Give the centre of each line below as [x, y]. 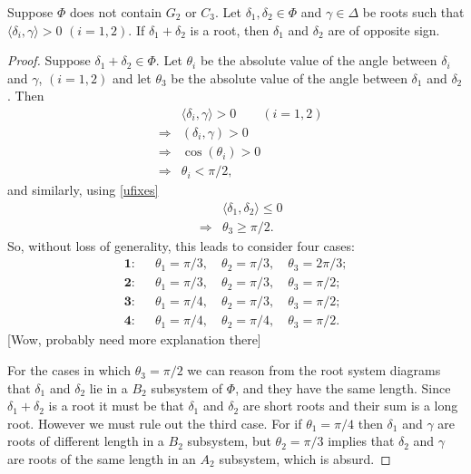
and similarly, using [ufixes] [83, 190]
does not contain [116, 12]
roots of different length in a [86, 441]
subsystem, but [229, 441]
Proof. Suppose [49, 60]
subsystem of [187, 387]
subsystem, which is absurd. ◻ [305, 459]
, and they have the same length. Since [343, 387]
